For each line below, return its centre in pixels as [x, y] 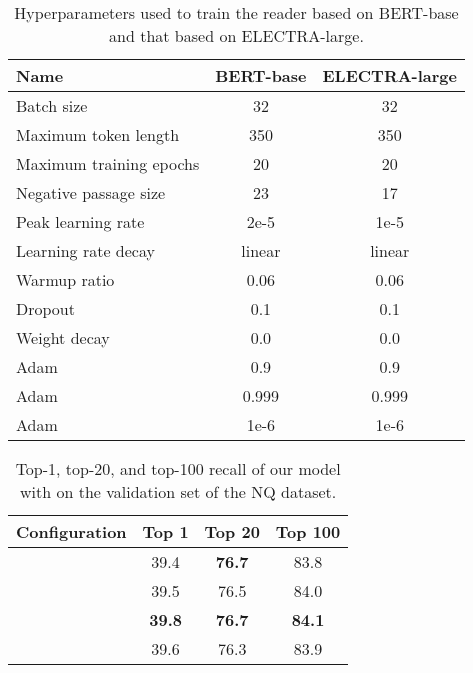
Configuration [71, 531]
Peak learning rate [80, 221]
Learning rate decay [85, 250]
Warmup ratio [65, 279]
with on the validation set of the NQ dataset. [178, 491]
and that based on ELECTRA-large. [236, 35]
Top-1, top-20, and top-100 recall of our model [178, 468]
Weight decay [63, 337]
